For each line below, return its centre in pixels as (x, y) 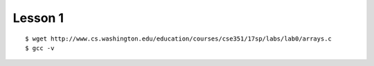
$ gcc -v (40, 48)
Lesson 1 (38, 18)
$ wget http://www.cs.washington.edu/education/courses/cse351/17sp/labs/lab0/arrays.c (179, 38)
